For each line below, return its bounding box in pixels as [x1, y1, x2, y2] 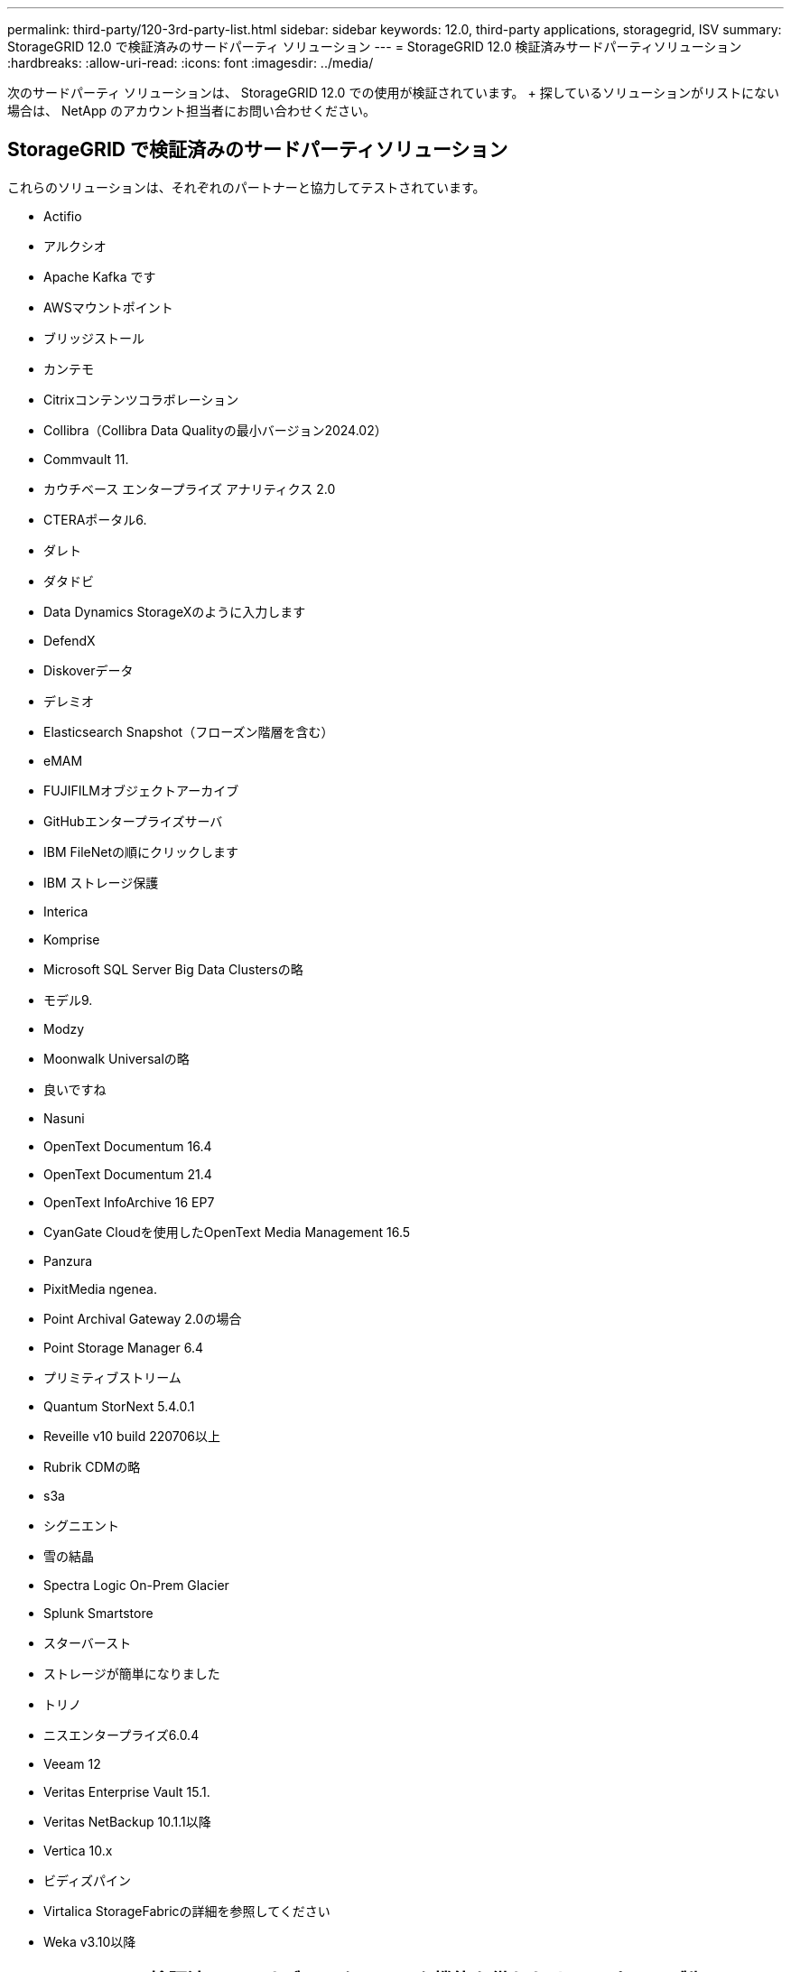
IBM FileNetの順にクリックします [43, 843, 239, 860]
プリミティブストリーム [43, 1369, 181, 1385]
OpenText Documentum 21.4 [43, 1166, 212, 1182]
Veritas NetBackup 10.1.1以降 [43, 1813, 211, 1829]
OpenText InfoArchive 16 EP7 [43, 1194, 215, 1210]
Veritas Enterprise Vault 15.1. [43, 1783, 210, 1800]
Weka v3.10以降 [43, 1933, 136, 1949]
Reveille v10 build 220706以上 [43, 1428, 221, 1444]
